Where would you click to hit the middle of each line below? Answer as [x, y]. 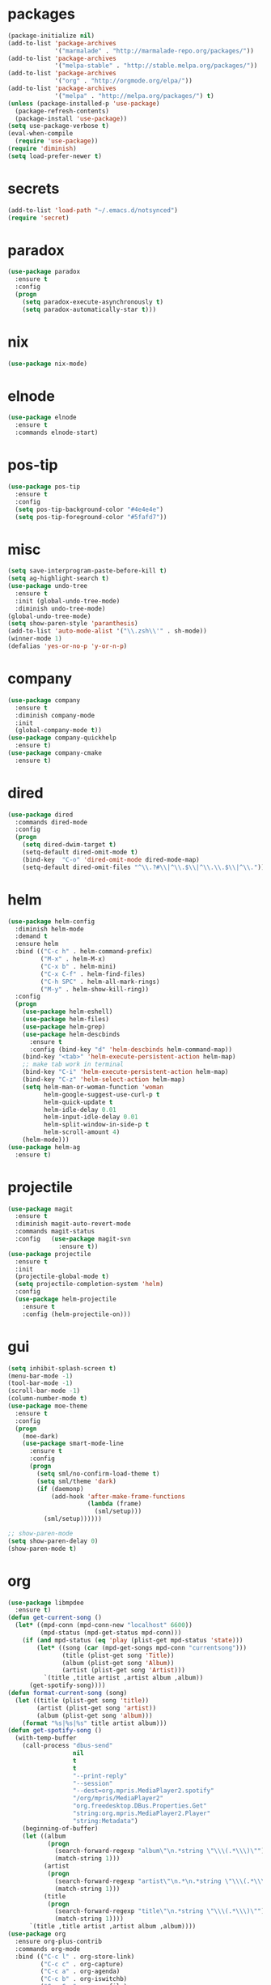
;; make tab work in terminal [73, 1065]
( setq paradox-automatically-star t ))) [89, 309]
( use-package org [37, 1934]
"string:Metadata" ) [105, 1821]
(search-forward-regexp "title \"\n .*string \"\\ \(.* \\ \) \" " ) [160, 1911]
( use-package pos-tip [44, 487]
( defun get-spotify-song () [55, 1731]
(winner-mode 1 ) [35, 639]
